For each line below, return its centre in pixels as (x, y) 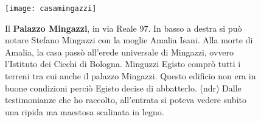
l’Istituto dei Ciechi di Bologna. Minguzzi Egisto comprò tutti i (123, 64)
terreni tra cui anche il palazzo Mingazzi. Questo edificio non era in (130, 76)
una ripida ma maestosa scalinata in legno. (85, 111)
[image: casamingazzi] (51, 9)
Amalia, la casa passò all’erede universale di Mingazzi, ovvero (120, 52)
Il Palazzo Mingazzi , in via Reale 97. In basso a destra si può (124, 28)
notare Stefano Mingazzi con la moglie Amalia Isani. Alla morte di (129, 40)
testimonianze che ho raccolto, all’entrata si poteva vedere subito (126, 100)
